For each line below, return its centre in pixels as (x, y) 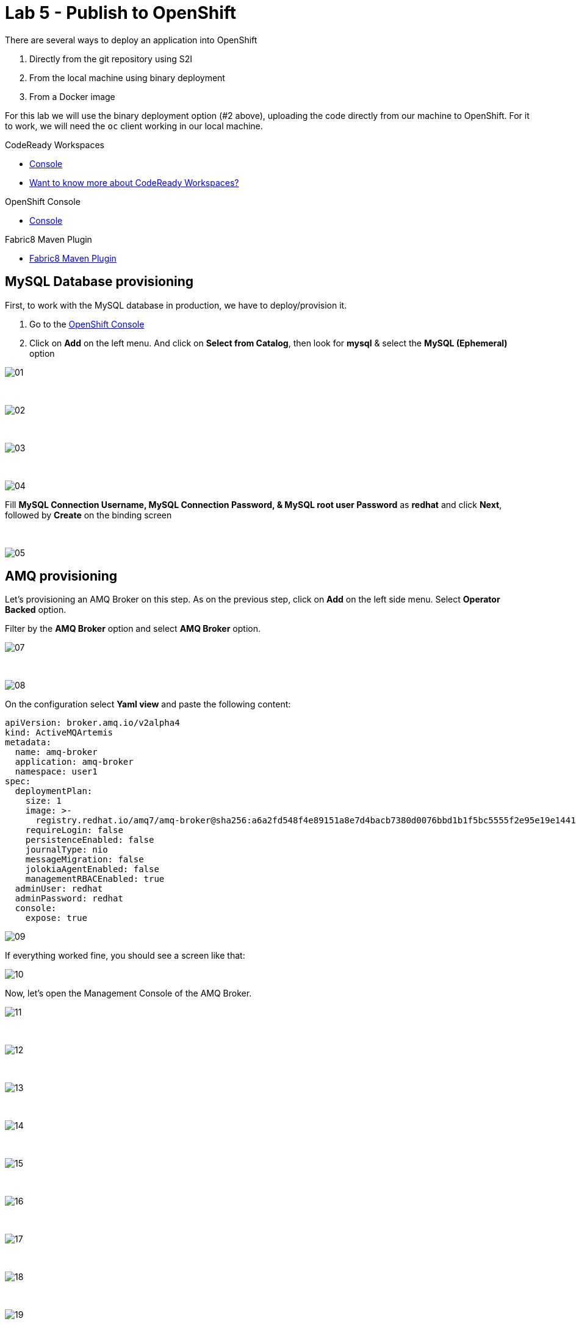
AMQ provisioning (61, 576)
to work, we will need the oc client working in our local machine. (134, 126)
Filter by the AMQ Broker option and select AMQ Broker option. (133, 629)
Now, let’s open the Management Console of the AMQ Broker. (128, 993)
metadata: (28, 743)
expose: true (56, 918)
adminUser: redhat (59, 889)
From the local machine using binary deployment (127, 77)
